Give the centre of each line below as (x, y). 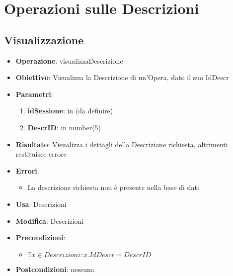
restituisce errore (41, 154)
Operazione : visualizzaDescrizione (69, 60)
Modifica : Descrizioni (50, 221)
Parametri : (34, 94)
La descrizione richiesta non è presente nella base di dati (113, 187)
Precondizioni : (40, 237)
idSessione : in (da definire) (70, 111)
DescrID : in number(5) (64, 127)
